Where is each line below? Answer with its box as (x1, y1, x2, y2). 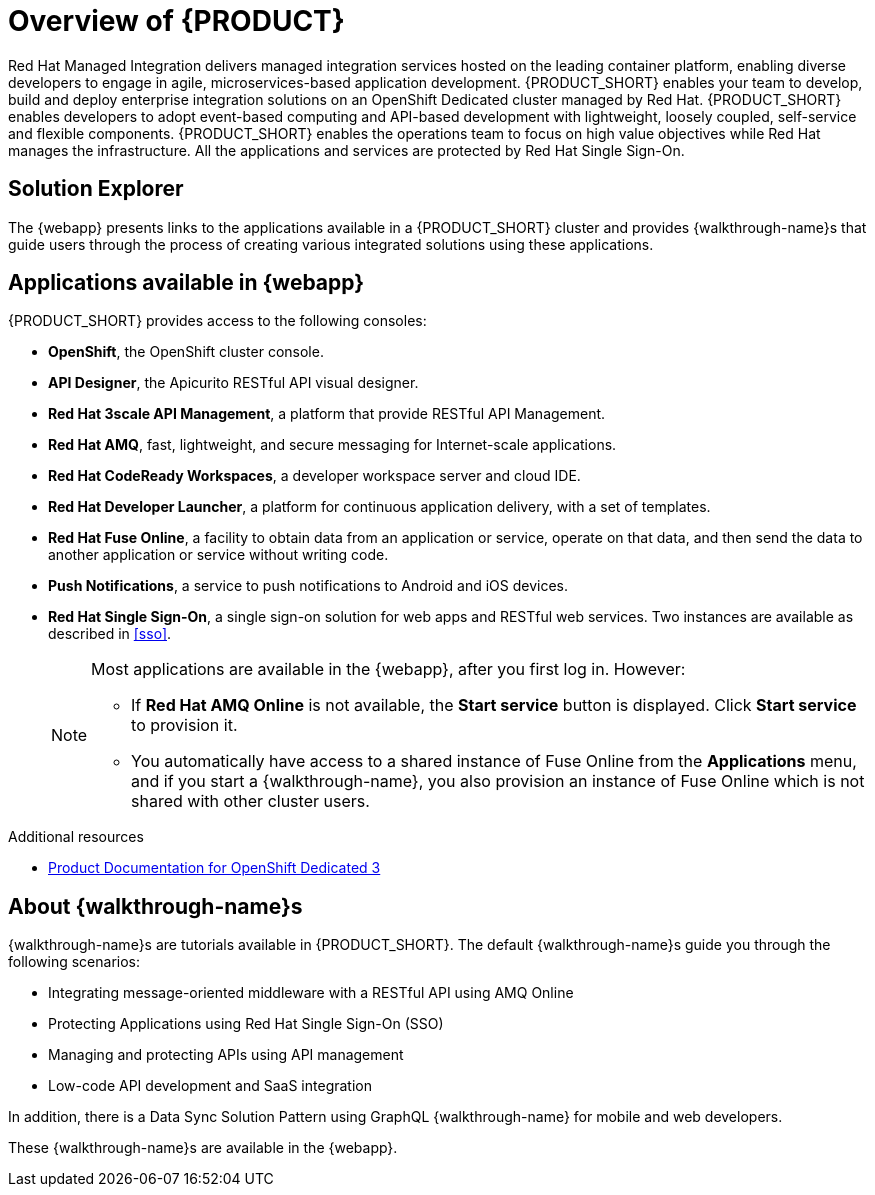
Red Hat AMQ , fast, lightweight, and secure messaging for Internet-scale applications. (48, 436, 617, 454)
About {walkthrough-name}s (8, 893, 303, 919)
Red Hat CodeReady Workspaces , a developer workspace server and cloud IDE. (48, 467, 581, 485)
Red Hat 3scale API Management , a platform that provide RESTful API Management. (48, 405, 606, 423)
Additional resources (8, 828, 144, 846)
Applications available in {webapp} (8, 270, 365, 296)
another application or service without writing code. (48, 546, 389, 564)
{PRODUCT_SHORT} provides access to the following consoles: (8, 312, 427, 330)
